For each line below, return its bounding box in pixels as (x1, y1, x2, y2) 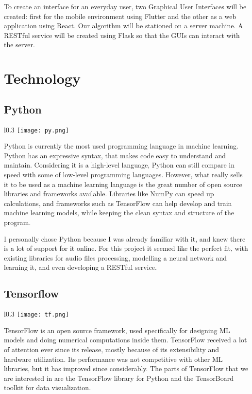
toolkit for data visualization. (4, 382, 91, 393)
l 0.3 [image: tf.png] (4, 309, 69, 319)
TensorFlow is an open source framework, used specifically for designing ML (4, 325, 230, 335)
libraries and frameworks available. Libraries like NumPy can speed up (4, 188, 214, 199)
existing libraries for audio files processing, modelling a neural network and (4, 252, 227, 263)
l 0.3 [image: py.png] (4, 124, 69, 134)
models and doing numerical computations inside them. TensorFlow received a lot (4, 335, 247, 345)
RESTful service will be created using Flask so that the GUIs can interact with (4, 30, 240, 40)
